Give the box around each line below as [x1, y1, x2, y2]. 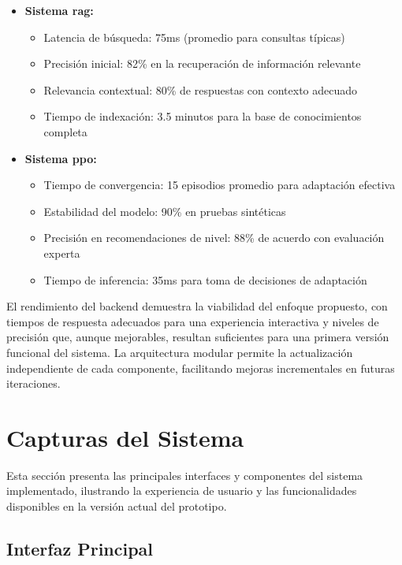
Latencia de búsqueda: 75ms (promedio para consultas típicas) [43, 28, 345, 45]
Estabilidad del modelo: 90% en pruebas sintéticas [43, 203, 286, 219]
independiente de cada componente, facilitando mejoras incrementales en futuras [6, 359, 395, 376]
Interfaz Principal [6, 536, 154, 560]
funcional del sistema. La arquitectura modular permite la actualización [6, 344, 353, 360]
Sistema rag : [24, 2, 94, 18]
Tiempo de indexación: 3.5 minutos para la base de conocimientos [43, 108, 362, 125]
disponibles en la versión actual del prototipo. [6, 498, 227, 514]
